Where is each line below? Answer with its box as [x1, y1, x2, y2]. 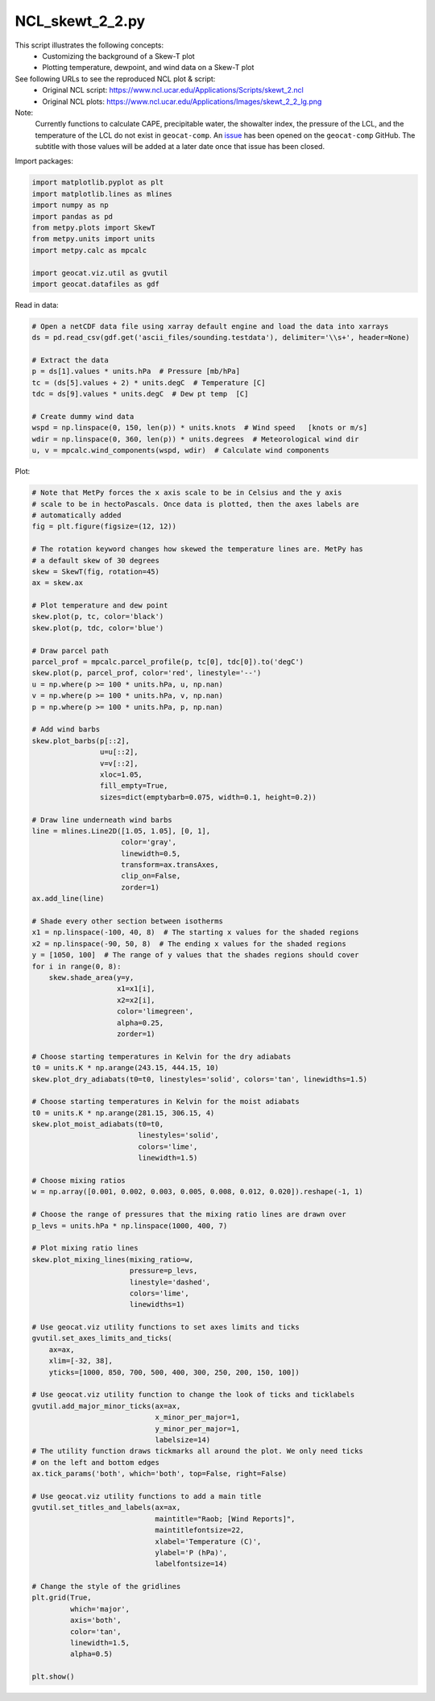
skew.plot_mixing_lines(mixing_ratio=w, [31, 1255, 193, 1264]
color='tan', [69, 1627, 122, 1636]
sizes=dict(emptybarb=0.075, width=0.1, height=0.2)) [99, 792, 317, 802]
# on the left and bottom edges [31, 1458, 160, 1467]
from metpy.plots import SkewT [31, 223, 156, 232]
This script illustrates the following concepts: [14, 40, 164, 50]
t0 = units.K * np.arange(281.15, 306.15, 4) [31, 1108, 215, 1118]
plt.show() [31, 1672, 75, 1682]
